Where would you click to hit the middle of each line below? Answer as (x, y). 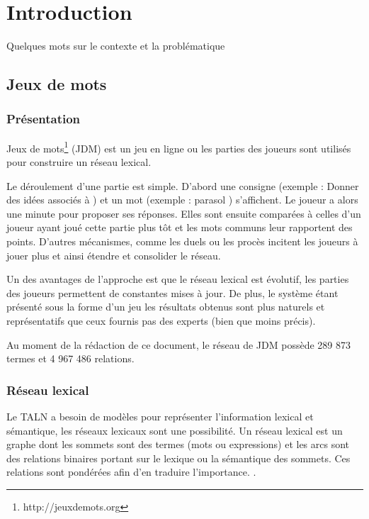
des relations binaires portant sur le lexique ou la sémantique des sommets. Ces (178, 458)
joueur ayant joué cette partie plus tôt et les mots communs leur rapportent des (180, 227)
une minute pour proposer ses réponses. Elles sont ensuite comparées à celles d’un (184, 213)
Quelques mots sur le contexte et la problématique (116, 46)
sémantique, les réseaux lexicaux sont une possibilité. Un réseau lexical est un (175, 430)
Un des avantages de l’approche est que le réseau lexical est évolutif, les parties (178, 279)
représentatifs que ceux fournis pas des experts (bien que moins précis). (161, 320)
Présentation (44, 119)
